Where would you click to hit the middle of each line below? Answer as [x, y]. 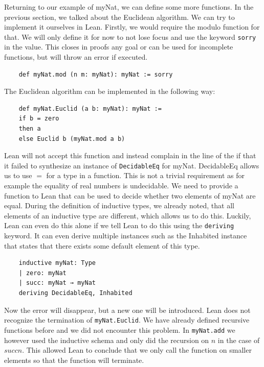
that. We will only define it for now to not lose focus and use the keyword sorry [130, 36]
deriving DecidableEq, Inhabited [75, 293]
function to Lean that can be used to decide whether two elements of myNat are [130, 195]
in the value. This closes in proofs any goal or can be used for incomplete [119, 47]
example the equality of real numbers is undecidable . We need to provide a [121, 186]
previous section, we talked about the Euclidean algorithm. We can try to [119, 17]
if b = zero [39, 119]
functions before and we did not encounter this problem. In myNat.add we [120, 329]
